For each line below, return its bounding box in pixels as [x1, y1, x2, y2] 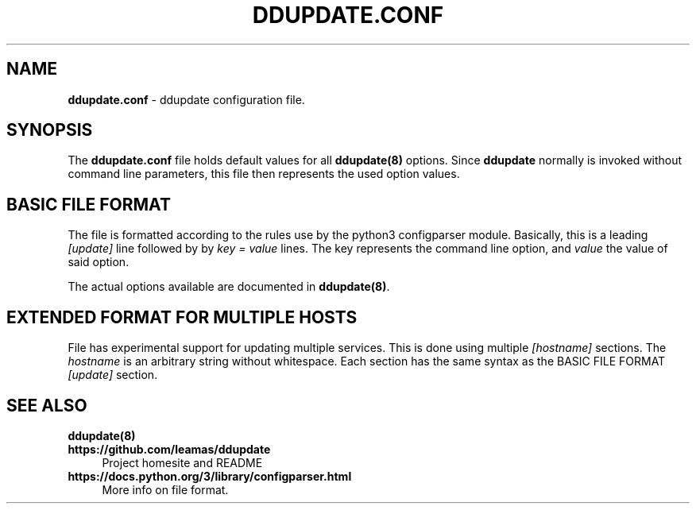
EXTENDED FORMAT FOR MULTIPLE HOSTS [6, 307, 358, 327]
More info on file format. [102, 482, 229, 496]
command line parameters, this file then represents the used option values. [68, 167, 460, 181]
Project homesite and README [102, 455, 263, 469]
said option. [68, 255, 130, 269]
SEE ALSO [6, 395, 87, 415]
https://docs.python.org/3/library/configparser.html [68, 469, 352, 483]
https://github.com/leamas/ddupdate [68, 442, 271, 456]
